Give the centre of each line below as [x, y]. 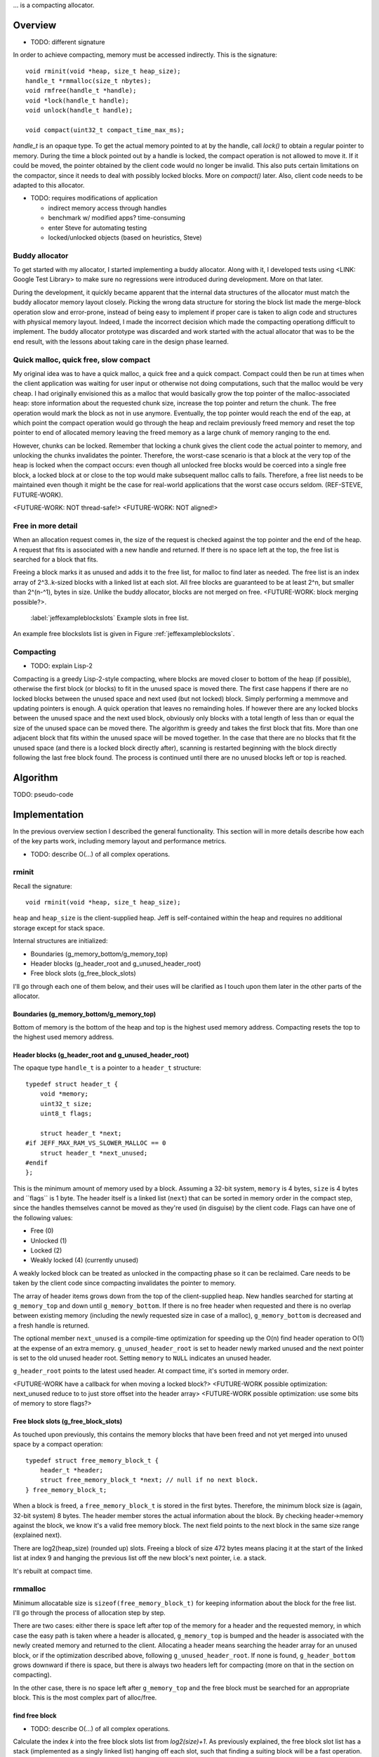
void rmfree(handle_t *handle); [81, 91]
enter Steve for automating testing [98, 228]
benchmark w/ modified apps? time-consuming [117, 218]
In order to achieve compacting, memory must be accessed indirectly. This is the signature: [145, 55]
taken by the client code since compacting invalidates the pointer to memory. [125, 1283]
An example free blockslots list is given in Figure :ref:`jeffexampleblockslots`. [124, 634]
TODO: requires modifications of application [94, 198]
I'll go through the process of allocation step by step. [89, 1613]
